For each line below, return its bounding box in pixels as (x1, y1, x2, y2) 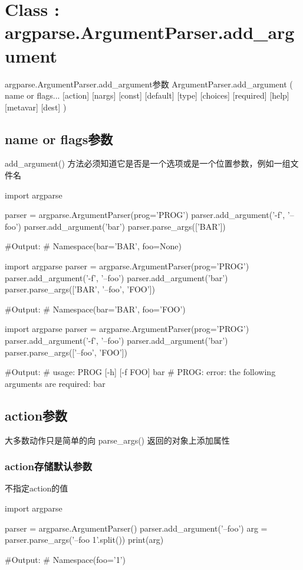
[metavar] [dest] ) (5, 100, 67, 113)
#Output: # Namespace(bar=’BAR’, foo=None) (5, 240, 182, 252)
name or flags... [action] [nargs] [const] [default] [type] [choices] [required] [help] (5, 89, 289, 102)
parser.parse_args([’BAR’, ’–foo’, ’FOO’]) (5, 283, 155, 295)
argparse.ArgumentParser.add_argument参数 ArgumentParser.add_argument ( (5, 77, 293, 90)
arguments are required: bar (5, 377, 106, 389)
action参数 (5, 406, 68, 424)
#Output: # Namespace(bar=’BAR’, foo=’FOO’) (5, 302, 186, 315)
